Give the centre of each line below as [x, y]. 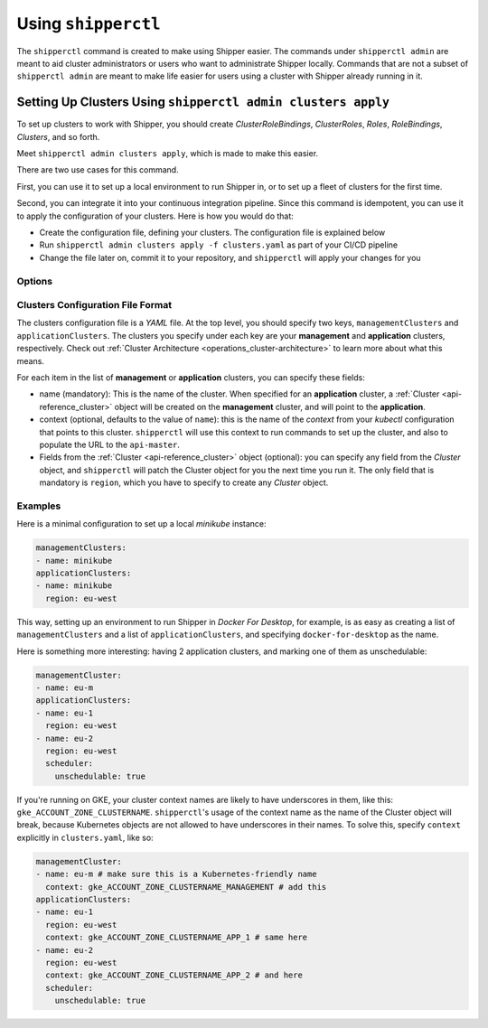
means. [31, 360]
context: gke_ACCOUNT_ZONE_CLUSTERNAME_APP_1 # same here [177, 938]
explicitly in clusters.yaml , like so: [85, 837]
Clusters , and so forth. [58, 136]
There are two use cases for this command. [98, 170]
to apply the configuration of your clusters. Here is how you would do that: [155, 216]
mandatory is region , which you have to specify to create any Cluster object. [184, 482]
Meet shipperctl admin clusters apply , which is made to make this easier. [168, 154]
